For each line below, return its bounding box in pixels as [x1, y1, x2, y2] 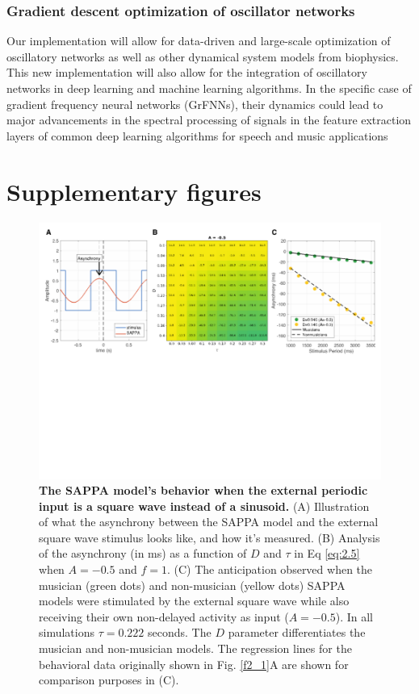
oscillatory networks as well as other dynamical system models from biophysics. [6, 48, 399, 65]
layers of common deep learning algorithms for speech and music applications [6, 127, 388, 144]
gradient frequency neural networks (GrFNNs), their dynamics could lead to [6, 95, 383, 112]
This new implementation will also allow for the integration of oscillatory [6, 64, 367, 81]
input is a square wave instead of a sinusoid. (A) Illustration [39, 497, 370, 514]
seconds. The [148, 624, 212, 641]
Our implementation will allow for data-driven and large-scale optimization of [6, 32, 391, 49]
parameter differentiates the [228, 624, 366, 641]
